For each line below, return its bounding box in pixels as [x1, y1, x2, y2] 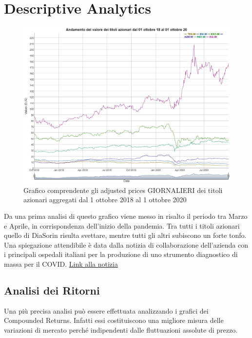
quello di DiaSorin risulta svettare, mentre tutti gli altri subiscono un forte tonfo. [4, 230, 247, 240]
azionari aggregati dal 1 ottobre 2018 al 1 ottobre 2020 [23, 194, 187, 205]
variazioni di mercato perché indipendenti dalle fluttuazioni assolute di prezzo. [4, 324, 238, 335]
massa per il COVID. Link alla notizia [4, 258, 118, 269]
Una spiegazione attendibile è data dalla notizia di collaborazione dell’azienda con [4, 239, 249, 250]
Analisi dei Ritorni [4, 282, 100, 297]
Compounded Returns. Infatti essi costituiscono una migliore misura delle [4, 315, 224, 325]
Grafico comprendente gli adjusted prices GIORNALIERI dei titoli [23, 185, 223, 195]
